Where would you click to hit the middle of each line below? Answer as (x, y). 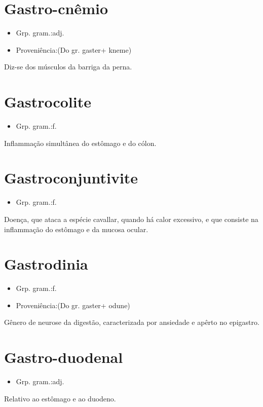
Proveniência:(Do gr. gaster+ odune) (73, 305)
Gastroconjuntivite (71, 178)
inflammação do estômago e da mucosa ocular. (76, 229)
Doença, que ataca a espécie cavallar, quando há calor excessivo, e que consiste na (131, 219)
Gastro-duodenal (64, 357)
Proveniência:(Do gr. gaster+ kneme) (74, 49)
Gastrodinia (46, 264)
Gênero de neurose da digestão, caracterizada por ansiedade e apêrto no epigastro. (132, 322)
